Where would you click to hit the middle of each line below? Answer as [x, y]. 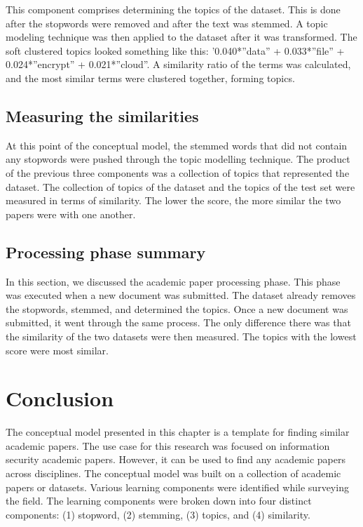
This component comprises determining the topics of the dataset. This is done [173, 9]
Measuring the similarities [102, 115]
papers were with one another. [71, 214]
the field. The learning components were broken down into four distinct [159, 501]
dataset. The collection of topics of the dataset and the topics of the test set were [180, 186]
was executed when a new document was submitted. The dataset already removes [181, 295]
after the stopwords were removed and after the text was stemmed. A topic [167, 23]
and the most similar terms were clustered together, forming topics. [150, 78]
